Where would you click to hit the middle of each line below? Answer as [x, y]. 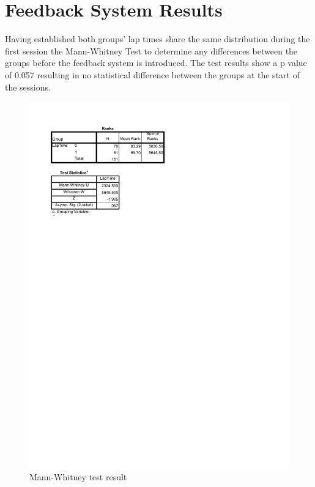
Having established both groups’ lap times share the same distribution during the [157, 39]
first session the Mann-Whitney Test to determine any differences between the [151, 50]
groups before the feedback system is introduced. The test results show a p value [156, 63]
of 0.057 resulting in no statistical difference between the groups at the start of [152, 74]
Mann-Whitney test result [78, 477]
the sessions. [28, 87]
